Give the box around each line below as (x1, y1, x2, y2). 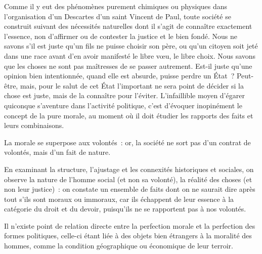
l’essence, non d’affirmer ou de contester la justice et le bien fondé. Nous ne (4, 30, 237, 41)
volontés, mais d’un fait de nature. (4, 147, 111, 157)
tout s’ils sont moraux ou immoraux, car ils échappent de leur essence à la (4, 193, 234, 204)
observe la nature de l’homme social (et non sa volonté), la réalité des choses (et (4, 174, 252, 184)
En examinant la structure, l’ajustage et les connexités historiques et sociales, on (4, 163, 254, 174)
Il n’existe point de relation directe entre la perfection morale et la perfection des (4, 220, 255, 231)
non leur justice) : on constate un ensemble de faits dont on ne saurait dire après (4, 184, 255, 194)
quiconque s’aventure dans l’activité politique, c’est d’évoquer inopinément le (4, 100, 242, 110)
